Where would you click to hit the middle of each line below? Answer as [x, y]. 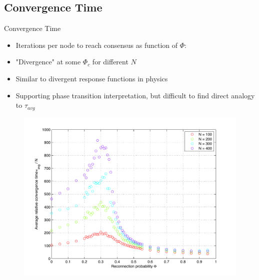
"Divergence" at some [48, 62]
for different [110, 62]
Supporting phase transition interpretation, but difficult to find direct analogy [135, 95]
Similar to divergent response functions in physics [92, 78]
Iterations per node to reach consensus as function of [97, 45]
